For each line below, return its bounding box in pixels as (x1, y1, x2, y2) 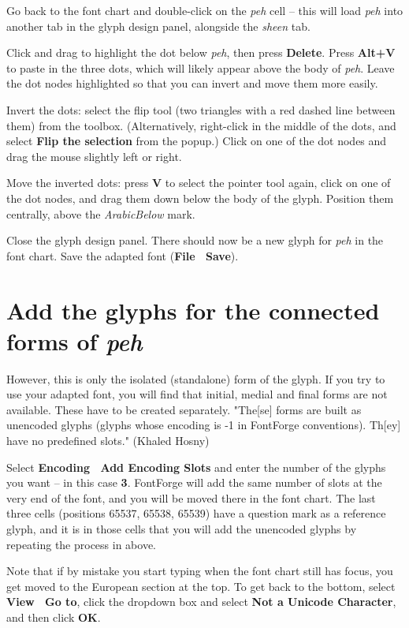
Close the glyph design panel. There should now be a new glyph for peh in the (6, 232, 384, 249)
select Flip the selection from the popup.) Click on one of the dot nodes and (6, 133, 387, 149)
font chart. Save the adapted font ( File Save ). (6, 247, 239, 264)
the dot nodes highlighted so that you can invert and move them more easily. (6, 75, 378, 92)
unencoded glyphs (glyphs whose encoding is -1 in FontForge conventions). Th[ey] (6, 417, 401, 433)
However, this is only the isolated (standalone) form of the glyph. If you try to (6, 370, 385, 387)
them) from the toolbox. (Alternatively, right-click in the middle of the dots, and (6, 117, 396, 133)
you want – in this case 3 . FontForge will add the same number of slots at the (6, 474, 382, 491)
